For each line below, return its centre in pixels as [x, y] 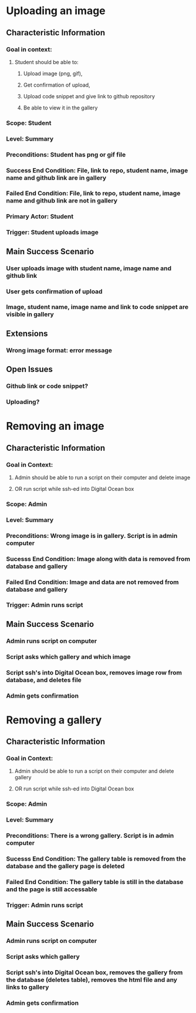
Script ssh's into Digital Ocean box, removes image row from [94, 672]
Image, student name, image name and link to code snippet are [97, 307]
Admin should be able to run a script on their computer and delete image [102, 477]
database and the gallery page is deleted [65, 866]
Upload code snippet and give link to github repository [89, 96]
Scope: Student [29, 123]
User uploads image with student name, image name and [89, 268]
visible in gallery [30, 314]
